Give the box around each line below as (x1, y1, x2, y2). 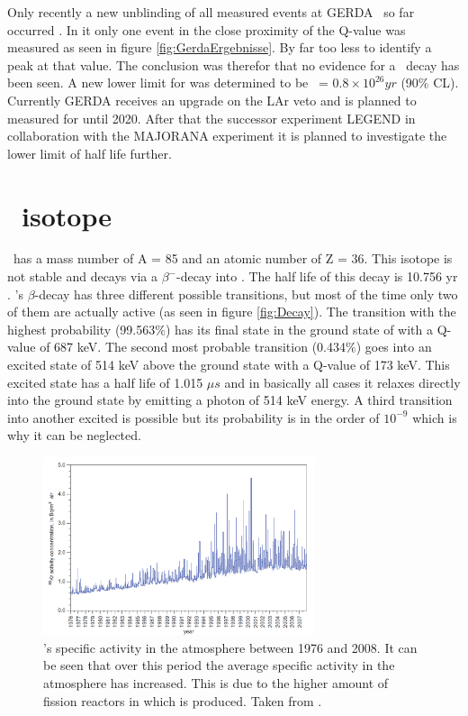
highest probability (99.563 (7, 319, 156, 338)
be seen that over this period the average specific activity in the (43, 656, 395, 675)
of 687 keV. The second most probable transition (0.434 (40, 337, 346, 356)
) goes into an (355, 337, 432, 356)
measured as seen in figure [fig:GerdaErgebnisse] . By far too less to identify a (7, 38, 432, 57)
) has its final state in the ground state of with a (165, 319, 434, 338)
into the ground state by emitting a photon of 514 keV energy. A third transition (7, 390, 453, 409)
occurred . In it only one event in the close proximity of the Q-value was (7, 20, 406, 39)
